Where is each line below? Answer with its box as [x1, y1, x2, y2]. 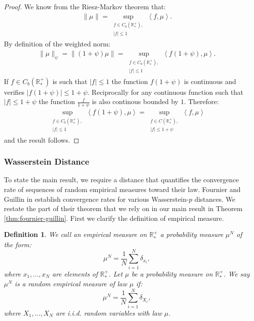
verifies [4, 86, 25, 97]
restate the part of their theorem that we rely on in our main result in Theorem [4, 203, 243, 214]
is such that [52, 76, 87, 86]
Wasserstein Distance [4, 155, 89, 168]
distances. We [194, 193, 235, 204]
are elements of [52, 268, 98, 278]
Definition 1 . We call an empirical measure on [4, 229, 147, 239]
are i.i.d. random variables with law [56, 307, 162, 318]
